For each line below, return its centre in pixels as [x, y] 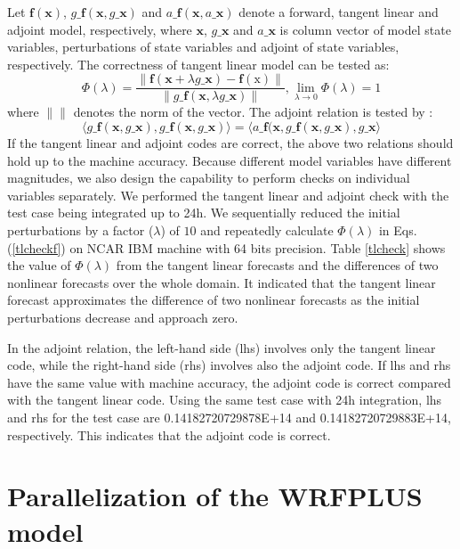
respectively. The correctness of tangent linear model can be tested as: [198, 64]
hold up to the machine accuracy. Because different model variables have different [230, 160]
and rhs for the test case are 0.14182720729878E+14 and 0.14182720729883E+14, [229, 417]
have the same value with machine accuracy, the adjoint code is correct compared [229, 382]
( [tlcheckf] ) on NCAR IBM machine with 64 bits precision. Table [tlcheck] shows [226, 247]
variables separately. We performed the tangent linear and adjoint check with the [228, 195]
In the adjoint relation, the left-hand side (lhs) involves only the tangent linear [222, 347]
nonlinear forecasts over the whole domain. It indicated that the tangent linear [222, 282]
